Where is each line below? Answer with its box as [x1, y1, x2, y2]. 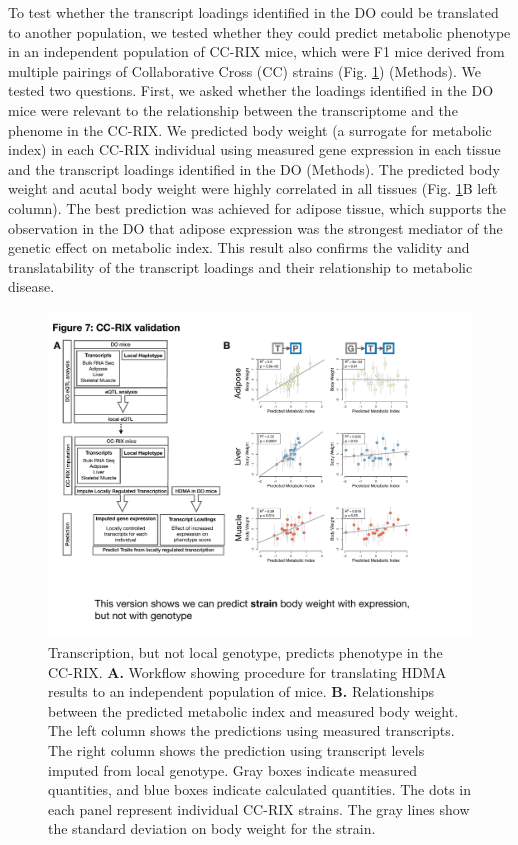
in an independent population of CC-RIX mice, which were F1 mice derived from [8, 41, 505, 62]
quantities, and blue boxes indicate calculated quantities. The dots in [48, 779, 472, 800]
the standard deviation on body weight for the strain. [48, 818, 376, 839]
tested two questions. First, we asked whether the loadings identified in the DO [8, 80, 494, 101]
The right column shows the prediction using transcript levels [48, 739, 425, 760]
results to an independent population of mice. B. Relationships [48, 681, 434, 702]
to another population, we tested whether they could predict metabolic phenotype [8, 21, 511, 42]
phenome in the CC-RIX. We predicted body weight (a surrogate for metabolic [8, 119, 492, 140]
